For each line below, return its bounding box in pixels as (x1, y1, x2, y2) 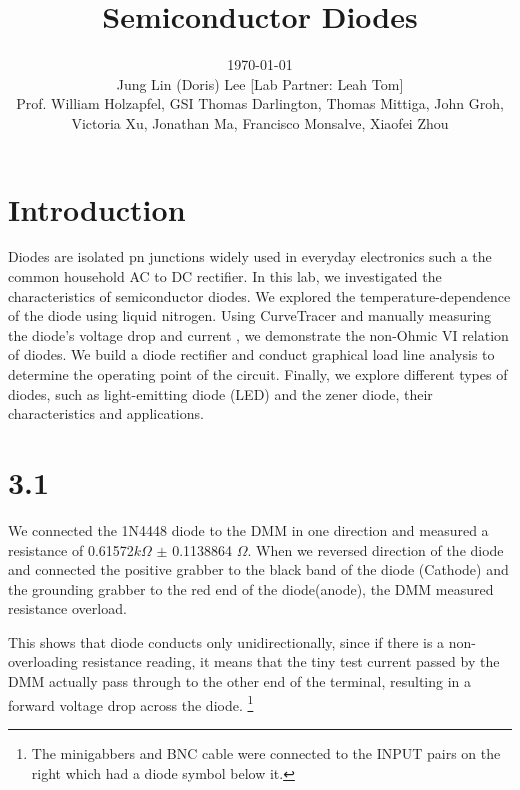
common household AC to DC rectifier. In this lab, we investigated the (8, 266, 442, 287)
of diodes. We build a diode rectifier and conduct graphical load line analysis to (8, 344, 495, 365)
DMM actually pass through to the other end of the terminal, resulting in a (8, 671, 472, 692)
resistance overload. (8, 598, 127, 619)
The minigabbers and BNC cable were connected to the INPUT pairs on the (31, 742, 501, 763)
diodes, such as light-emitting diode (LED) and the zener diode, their (8, 383, 433, 404)
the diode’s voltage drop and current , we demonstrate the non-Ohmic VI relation (8, 324, 509, 345)
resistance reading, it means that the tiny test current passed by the (82, 651, 500, 672)
